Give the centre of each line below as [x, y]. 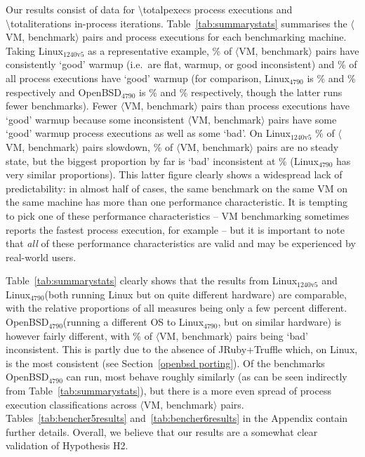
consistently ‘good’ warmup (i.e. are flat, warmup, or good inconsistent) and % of [181, 64]
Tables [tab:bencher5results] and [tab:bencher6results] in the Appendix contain [177, 418]
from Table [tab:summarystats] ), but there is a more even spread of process [168, 391]
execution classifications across [71, 404]
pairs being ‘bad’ [272, 335]
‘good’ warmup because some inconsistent [95, 119]
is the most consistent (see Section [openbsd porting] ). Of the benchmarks [165, 363]
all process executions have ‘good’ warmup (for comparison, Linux [148, 78]
